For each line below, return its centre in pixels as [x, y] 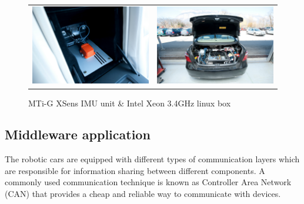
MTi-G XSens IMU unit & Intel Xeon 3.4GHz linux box [130, 103]
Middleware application [78, 134]
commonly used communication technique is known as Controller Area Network [148, 182]
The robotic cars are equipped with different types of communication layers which [152, 159]
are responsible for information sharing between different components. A [135, 170]
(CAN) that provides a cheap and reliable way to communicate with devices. [143, 194]
